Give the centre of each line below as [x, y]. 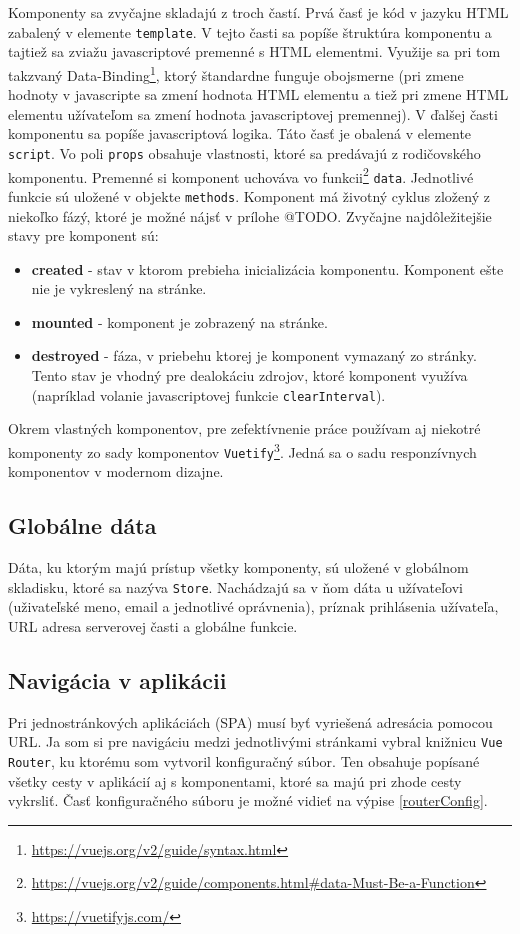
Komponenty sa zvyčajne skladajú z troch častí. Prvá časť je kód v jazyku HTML [258, 12]
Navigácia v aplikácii [117, 679]
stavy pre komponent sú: [83, 235]
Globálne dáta [82, 525]
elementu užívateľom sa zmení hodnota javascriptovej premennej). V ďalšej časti [253, 113]
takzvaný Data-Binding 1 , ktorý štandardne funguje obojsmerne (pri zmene [236, 73]
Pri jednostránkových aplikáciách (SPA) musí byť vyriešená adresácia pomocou [250, 721]
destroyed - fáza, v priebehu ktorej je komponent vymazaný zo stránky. [254, 355]
